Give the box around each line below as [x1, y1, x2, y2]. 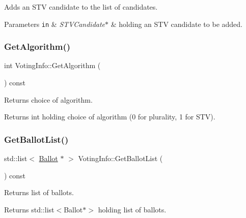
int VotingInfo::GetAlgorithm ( [4, 60, 101, 71]
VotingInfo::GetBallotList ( [78, 153, 163, 164]
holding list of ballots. [98, 204, 167, 214]
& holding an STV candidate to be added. [111, 18, 242, 29]
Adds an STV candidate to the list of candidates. [4, 2, 158, 12]
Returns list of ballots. [4, 187, 74, 198]
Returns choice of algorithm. [4, 94, 93, 105]
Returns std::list [4, 204, 54, 214]
